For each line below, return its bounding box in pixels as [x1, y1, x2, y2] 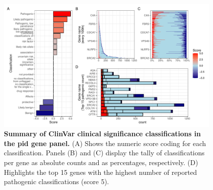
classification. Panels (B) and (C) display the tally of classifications [4, 148, 205, 158]
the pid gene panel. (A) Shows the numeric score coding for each [4, 138, 206, 148]
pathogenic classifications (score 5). [4, 176, 109, 187]
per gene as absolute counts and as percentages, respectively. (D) [4, 157, 198, 168]
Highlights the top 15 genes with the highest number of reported [4, 167, 197, 177]
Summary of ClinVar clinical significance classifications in [4, 128, 201, 139]
